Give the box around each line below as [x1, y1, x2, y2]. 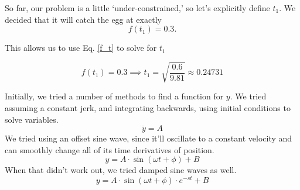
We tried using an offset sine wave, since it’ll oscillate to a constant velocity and [5, 132, 292, 144]
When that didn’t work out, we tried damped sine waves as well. [5, 164, 237, 176]
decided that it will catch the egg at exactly [5, 13, 162, 25]
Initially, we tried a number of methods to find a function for [5, 90, 224, 102]
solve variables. [5, 113, 59, 125]
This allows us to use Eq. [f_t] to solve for [5, 42, 157, 54]
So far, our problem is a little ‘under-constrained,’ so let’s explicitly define [5, 2, 270, 13]
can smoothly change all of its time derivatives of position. [5, 143, 214, 156]
